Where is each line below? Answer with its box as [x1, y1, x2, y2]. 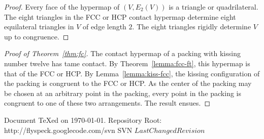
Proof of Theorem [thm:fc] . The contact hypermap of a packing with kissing [4, 48, 241, 59]
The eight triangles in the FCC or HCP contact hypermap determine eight [4, 11, 236, 22]
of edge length [82, 21, 126, 32]
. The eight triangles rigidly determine [132, 21, 251, 32]
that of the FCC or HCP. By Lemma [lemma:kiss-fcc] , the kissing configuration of [4, 68, 260, 78]
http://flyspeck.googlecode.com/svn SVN [4, 124, 133, 135]
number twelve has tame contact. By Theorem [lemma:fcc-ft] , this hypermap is [4, 58, 250, 68]
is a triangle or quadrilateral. [169, 2, 258, 12]
